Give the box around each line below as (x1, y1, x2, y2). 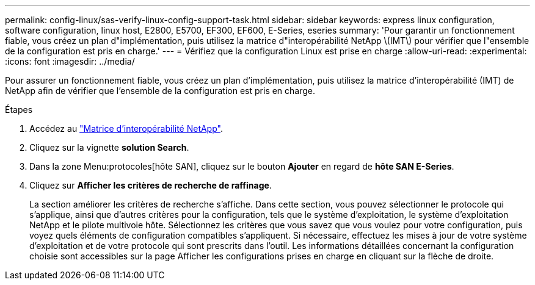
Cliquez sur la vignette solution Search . (29, 142, 189, 153)
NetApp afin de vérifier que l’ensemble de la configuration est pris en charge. (5, 85, 316, 96)
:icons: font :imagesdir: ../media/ (5, 56, 135, 67)
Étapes (5, 104, 33, 115)
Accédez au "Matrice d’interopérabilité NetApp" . (29, 123, 223, 134)
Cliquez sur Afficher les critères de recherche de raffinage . (29, 180, 272, 190)
